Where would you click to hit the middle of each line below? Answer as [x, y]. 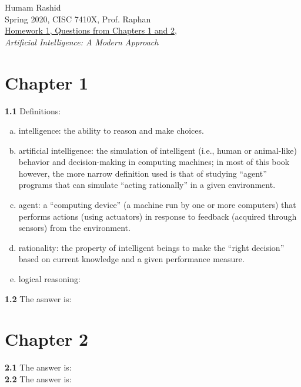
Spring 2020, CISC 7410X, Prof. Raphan [78, 19]
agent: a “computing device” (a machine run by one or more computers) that [157, 205]
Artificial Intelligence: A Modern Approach [82, 42]
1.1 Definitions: [33, 110]
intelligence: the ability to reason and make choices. [111, 130]
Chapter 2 [47, 339]
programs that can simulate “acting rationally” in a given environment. [147, 185]
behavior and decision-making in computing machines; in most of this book [154, 162]
